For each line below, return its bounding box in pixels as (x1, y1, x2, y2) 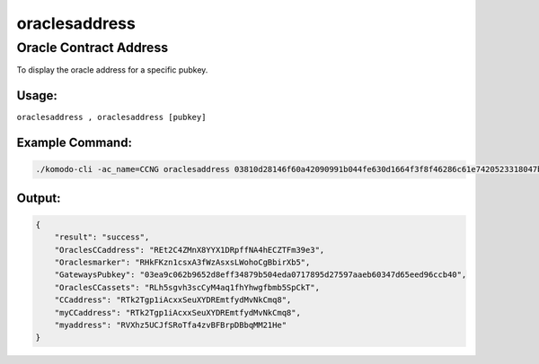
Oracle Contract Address (16, 39, 169, 56)
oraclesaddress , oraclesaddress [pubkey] (16, 112, 207, 123)
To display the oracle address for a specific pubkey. (16, 65, 208, 75)
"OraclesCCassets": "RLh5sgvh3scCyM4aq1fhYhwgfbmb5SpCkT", (54, 282, 321, 292)
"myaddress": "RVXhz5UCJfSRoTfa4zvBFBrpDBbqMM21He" (54, 320, 287, 331)
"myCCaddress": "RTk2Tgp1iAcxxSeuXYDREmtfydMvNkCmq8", (54, 308, 301, 317)
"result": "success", (54, 232, 150, 242)
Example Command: (16, 135, 132, 151)
